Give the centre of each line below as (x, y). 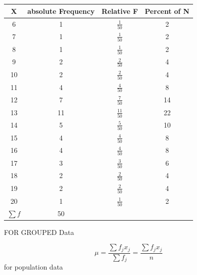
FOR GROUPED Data (39, 232)
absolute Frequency (61, 11)
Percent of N (167, 11)
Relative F (120, 11)
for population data (34, 267)
